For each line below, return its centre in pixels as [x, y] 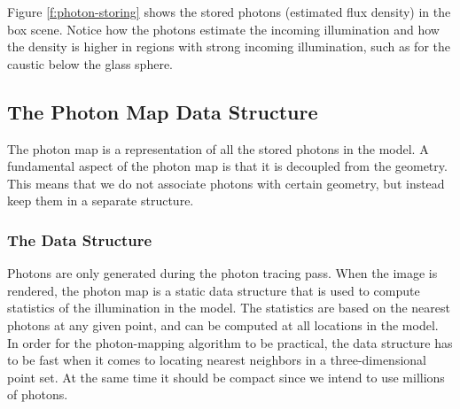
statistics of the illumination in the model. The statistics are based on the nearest [229, 308]
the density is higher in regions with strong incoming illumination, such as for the [229, 46]
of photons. [38, 394]
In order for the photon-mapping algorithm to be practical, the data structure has [230, 342]
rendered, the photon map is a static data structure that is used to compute [214, 290]
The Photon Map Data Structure [163, 111]
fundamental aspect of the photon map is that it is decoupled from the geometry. [227, 166]
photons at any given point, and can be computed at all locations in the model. [223, 324]
